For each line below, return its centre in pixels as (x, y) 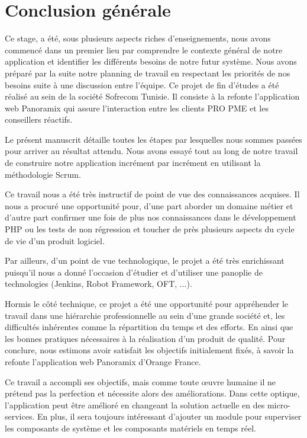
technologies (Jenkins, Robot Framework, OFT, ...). (98, 284)
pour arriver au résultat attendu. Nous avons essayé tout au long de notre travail (151, 151)
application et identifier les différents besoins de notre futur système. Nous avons (151, 61)
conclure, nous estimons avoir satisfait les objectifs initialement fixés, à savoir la (149, 350)
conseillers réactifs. (39, 119)
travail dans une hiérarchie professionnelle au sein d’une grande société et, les (145, 315)
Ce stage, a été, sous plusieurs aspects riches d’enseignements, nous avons (138, 38)
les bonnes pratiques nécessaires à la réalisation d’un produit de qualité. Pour (145, 338)
